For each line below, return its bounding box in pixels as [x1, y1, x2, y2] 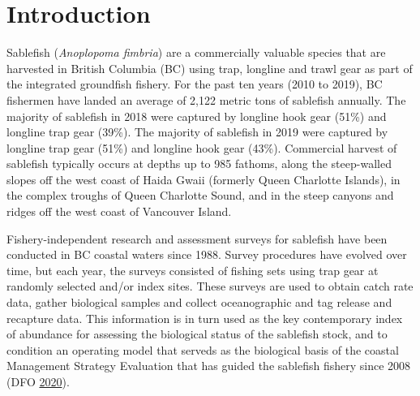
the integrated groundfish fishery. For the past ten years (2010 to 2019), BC [6, 75, 383, 93]
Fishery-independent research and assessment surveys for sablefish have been [6, 230, 388, 247]
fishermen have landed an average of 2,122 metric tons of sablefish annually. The [6, 91, 406, 108]
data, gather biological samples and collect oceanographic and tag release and [6, 294, 392, 311]
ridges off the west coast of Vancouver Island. [6, 203, 232, 220]
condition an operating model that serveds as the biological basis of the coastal [6, 341, 399, 358]
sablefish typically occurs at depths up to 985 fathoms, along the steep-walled [6, 155, 392, 172]
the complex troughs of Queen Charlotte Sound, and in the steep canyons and [6, 187, 394, 204]
